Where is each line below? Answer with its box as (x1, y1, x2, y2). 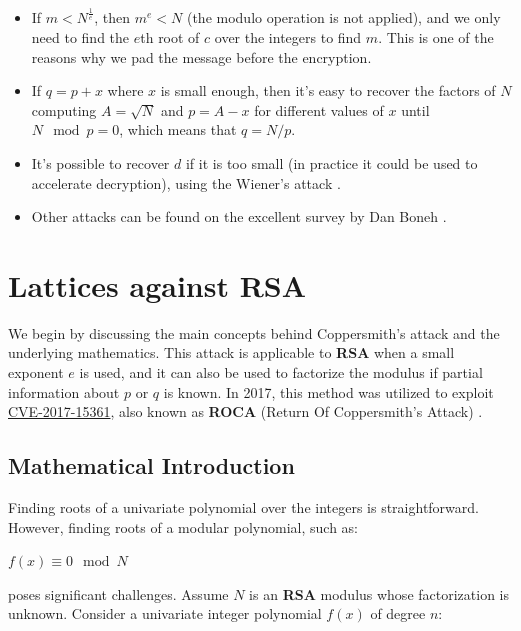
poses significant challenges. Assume (8, 583, 229, 604)
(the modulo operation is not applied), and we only (186, 7, 501, 28)
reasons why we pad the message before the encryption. (31, 46, 372, 67)
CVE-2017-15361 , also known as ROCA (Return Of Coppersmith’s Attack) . (8, 401, 483, 422)
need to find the (31, 26, 130, 47)
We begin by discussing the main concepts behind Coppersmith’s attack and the (8, 322, 500, 343)
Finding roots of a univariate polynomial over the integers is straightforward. (8, 497, 479, 517)
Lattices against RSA (8, 264, 307, 305)
